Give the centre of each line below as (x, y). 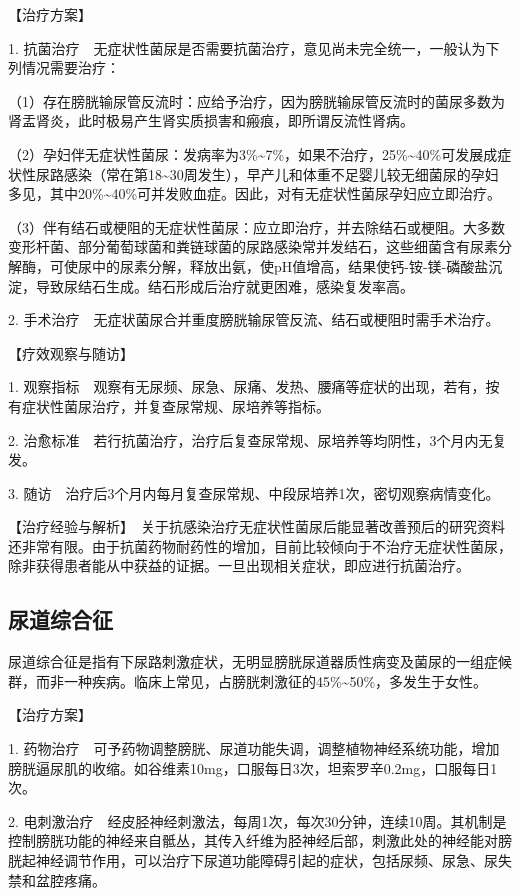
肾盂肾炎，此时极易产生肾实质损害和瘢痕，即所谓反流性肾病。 (211, 120)
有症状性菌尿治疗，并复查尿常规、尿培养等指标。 (169, 405)
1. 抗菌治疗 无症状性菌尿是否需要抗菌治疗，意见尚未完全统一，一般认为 (247, 47)
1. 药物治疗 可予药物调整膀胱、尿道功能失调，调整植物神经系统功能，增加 (254, 748)
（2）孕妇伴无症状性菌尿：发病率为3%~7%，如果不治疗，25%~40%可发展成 (253, 153)
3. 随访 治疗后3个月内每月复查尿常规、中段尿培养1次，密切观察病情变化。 (254, 492)
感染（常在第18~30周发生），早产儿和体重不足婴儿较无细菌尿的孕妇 (281, 173)
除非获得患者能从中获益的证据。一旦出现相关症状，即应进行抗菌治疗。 (239, 565)
